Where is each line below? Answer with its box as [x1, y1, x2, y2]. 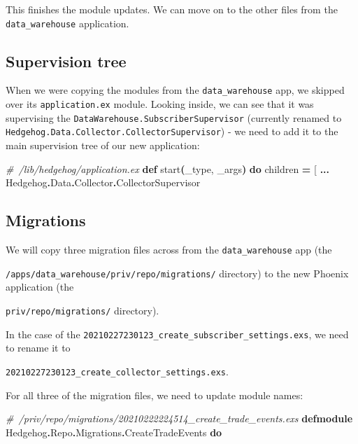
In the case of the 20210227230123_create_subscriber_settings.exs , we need [6, 326, 349, 341]
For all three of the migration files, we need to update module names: [6, 387, 303, 402]
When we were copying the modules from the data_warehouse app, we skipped [6, 83, 345, 97]
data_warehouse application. [6, 15, 129, 30]
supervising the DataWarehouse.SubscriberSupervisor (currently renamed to [6, 110, 342, 125]
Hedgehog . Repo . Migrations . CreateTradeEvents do [6, 424, 222, 439]
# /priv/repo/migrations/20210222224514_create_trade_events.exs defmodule [6, 411, 353, 426]
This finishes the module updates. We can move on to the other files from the [6, 2, 338, 16]
